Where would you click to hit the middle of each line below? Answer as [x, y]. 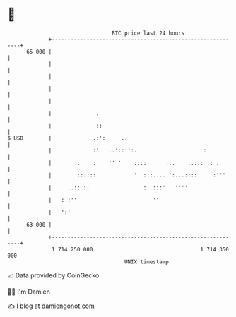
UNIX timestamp [147, 262]
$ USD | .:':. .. [68, 138]
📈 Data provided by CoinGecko [53, 275]
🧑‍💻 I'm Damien [29, 292]
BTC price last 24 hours [148, 33]
